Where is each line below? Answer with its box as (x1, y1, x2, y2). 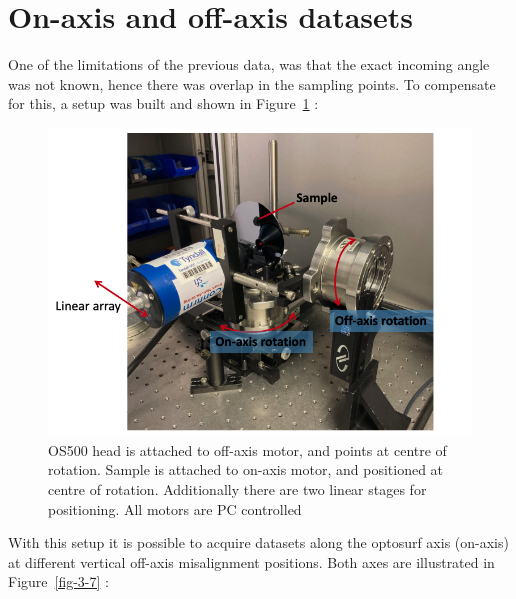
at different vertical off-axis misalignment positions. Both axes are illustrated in (8, 551, 495, 572)
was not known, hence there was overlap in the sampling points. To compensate (8, 73, 496, 94)
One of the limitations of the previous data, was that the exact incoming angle (8, 54, 490, 75)
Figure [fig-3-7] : (8, 571, 109, 592)
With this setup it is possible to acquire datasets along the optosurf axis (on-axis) (8, 532, 509, 553)
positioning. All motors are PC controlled (48, 498, 302, 519)
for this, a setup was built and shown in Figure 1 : (8, 93, 319, 114)
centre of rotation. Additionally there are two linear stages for (48, 479, 427, 500)
